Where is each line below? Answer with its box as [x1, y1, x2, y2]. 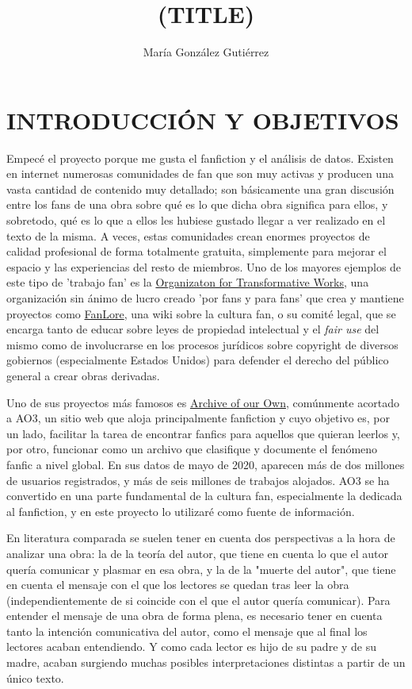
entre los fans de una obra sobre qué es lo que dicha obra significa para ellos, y [6, 196, 388, 213]
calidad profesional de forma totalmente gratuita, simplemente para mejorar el [6, 243, 387, 260]
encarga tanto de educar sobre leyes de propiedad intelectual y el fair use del [6, 321, 380, 337]
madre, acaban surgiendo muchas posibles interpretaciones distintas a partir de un [6, 654, 406, 671]
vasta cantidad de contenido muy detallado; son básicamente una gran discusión [6, 180, 395, 197]
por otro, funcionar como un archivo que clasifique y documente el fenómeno [6, 441, 378, 457]
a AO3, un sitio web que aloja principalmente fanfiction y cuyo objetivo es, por [6, 410, 391, 426]
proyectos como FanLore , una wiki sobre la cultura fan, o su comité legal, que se [6, 305, 396, 321]
